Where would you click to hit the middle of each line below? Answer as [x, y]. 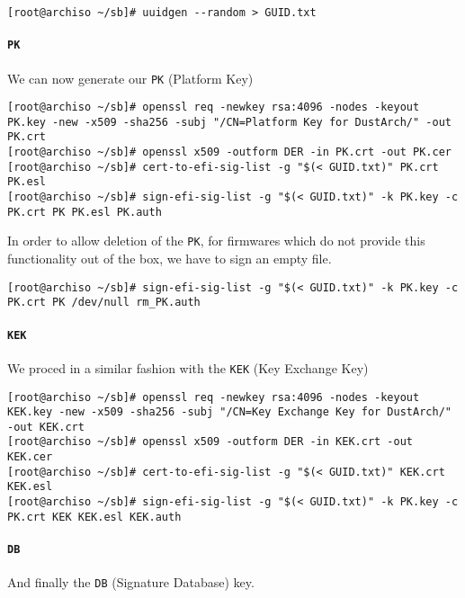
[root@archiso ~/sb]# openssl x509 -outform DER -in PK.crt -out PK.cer [229, 152]
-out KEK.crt [46, 427]
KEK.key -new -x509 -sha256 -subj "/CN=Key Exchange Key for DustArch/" [229, 412]
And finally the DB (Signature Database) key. [131, 582]
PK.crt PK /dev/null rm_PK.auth [104, 303]
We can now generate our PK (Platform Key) [130, 78]
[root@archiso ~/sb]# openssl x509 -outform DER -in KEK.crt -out [210, 442]
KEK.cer [30, 457]
